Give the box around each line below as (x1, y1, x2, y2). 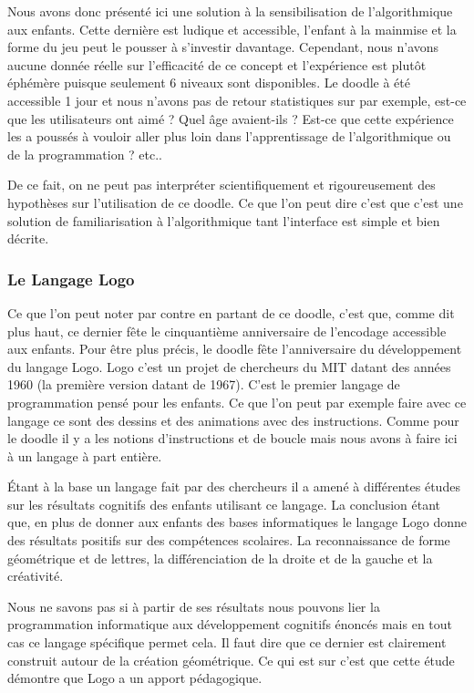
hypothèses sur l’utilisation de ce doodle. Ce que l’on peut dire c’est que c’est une (7, 192, 463, 212)
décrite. (7, 229, 49, 248)
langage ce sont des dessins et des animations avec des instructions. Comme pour (7, 410, 459, 429)
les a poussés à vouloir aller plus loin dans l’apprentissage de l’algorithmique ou (7, 127, 451, 146)
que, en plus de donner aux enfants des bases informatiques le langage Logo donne (7, 512, 467, 532)
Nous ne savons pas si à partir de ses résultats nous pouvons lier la (7, 596, 380, 615)
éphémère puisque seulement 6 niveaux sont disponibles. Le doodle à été (7, 73, 410, 92)
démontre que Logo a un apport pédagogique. (7, 668, 263, 688)
